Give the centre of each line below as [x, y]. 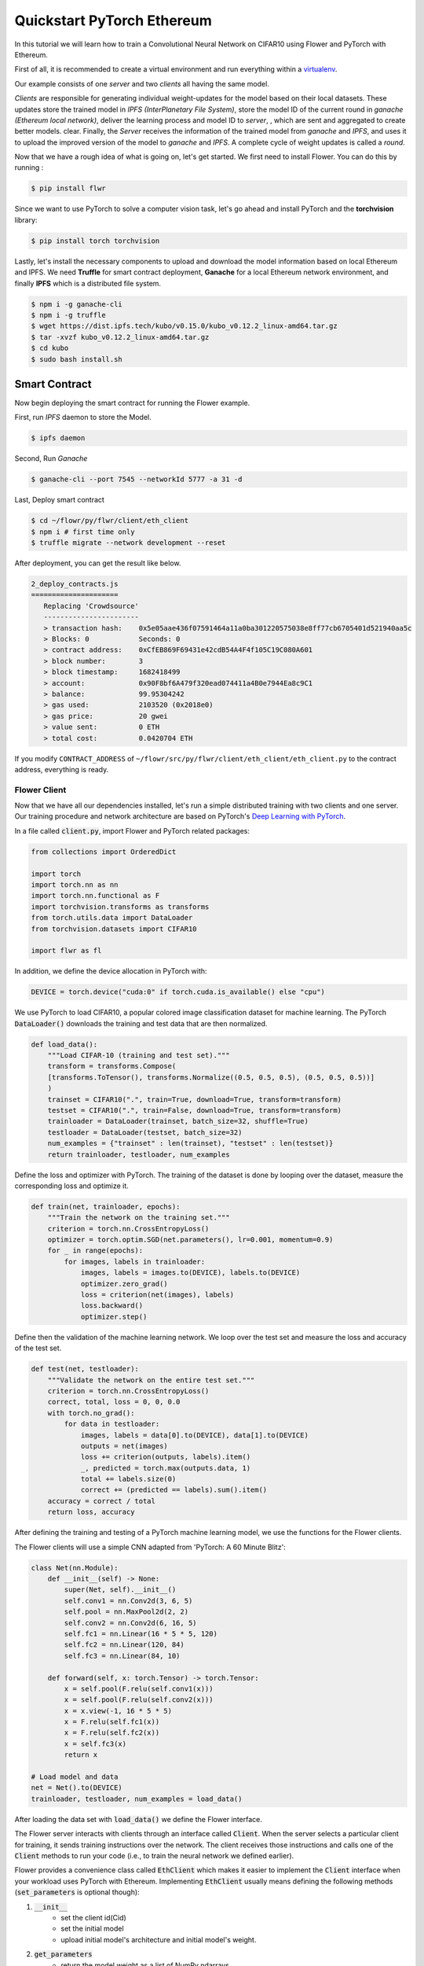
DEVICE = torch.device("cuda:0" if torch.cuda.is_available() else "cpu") [178, 992]
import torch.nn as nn [75, 884]
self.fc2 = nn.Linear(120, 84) [124, 1645]
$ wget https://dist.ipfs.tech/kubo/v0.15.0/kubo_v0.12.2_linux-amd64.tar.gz [184, 326]
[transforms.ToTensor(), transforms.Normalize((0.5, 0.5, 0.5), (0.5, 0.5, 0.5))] [211, 1077]
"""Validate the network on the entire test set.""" [151, 1380]
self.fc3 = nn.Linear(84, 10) [122, 1656]
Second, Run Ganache [51, 458]
